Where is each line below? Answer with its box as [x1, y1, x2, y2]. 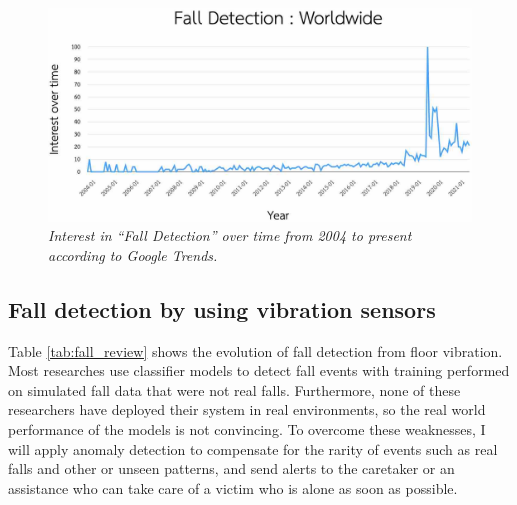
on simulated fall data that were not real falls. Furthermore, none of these [8, 379, 461, 400]
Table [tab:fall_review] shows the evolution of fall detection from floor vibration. [8, 340, 503, 361]
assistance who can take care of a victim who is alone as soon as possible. [8, 477, 458, 498]
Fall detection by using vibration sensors [8, 293, 436, 324]
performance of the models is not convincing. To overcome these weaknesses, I [8, 419, 486, 440]
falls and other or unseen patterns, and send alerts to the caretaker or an [8, 458, 455, 479]
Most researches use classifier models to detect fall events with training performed [8, 360, 510, 381]
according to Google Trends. [48, 244, 218, 265]
